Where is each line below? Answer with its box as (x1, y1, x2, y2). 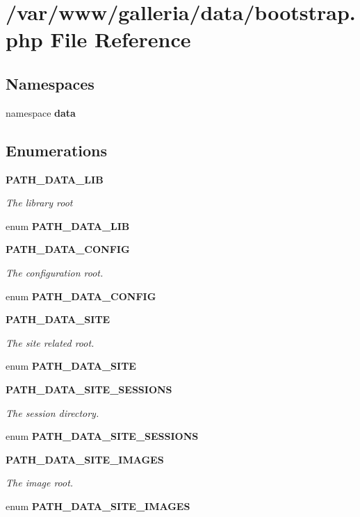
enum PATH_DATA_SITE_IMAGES (6, 498, 190, 513)
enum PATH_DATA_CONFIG (6, 288, 156, 303)
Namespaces (6, 72, 95, 94)
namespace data (6, 105, 76, 120)
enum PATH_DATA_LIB (6, 218, 130, 233)
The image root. (6, 475, 74, 490)
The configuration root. (6, 265, 104, 279)
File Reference (50, 25, 191, 54)
